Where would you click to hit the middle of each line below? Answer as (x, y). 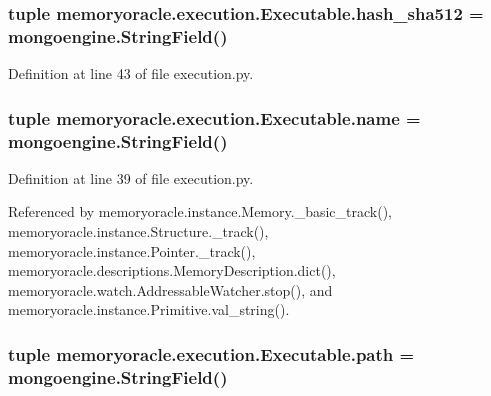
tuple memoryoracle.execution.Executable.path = (211, 353)
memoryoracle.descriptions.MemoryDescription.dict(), (172, 270)
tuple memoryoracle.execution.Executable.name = (214, 117)
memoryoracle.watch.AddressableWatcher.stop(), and (170, 289)
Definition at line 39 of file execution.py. (131, 177)
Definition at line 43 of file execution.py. (131, 73)
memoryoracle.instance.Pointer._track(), (132, 250)
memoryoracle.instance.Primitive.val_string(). (149, 309)
